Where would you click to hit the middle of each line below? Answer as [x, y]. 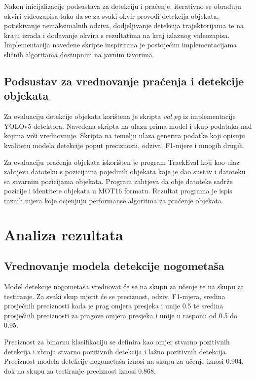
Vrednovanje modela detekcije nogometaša [114, 266]
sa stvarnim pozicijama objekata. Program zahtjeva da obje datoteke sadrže [118, 181]
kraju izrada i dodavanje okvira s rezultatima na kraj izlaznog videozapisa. [117, 35]
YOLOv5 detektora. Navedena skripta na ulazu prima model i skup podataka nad [128, 126]
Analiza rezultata [64, 234]
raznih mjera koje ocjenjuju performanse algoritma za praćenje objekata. [114, 200]
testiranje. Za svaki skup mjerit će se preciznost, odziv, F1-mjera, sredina [115, 296]
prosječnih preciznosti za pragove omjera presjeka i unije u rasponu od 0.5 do [121, 315]
